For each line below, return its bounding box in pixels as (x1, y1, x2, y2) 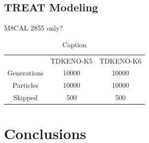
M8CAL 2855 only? (4, 23, 63, 33)
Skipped (13, 92, 38, 103)
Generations (7, 68, 44, 78)
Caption (62, 39, 87, 49)
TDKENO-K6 (99, 55, 142, 66)
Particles (12, 80, 39, 90)
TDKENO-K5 (50, 55, 93, 66)
